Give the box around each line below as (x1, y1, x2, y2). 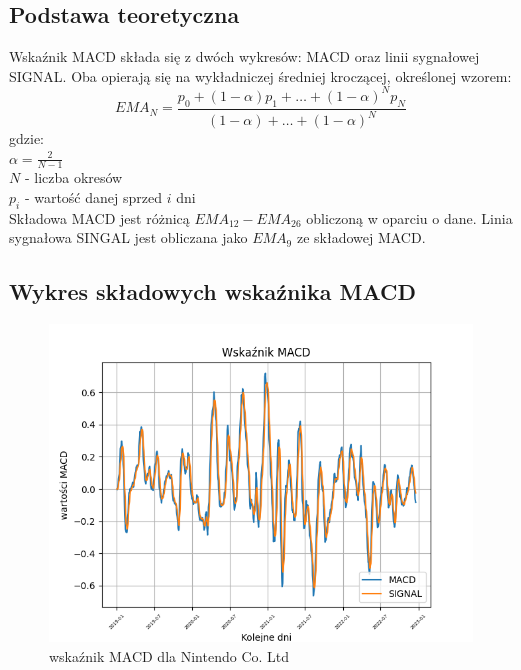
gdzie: (9, 128, 44, 149)
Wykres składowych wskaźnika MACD (9, 276, 417, 307)
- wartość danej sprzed (24, 187, 162, 208)
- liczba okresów (24, 167, 123, 188)
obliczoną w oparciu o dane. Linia (306, 207, 513, 228)
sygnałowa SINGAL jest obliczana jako (9, 227, 248, 248)
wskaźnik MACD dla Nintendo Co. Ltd (49, 645, 290, 666)
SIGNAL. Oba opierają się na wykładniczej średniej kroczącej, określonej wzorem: (9, 65, 512, 86)
